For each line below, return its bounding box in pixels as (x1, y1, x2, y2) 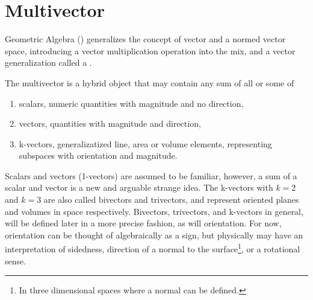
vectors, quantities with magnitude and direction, (19, 117, 201, 130)
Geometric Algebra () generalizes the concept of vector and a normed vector (5, 33, 286, 45)
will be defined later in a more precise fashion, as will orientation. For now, (5, 217, 282, 229)
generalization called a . (5, 56, 92, 69)
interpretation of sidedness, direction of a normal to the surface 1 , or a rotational (5, 241, 300, 255)
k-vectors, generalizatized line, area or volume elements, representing (19, 137, 272, 150)
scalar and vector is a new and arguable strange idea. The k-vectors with (5, 181, 273, 194)
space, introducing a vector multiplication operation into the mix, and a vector (5, 44, 296, 57)
